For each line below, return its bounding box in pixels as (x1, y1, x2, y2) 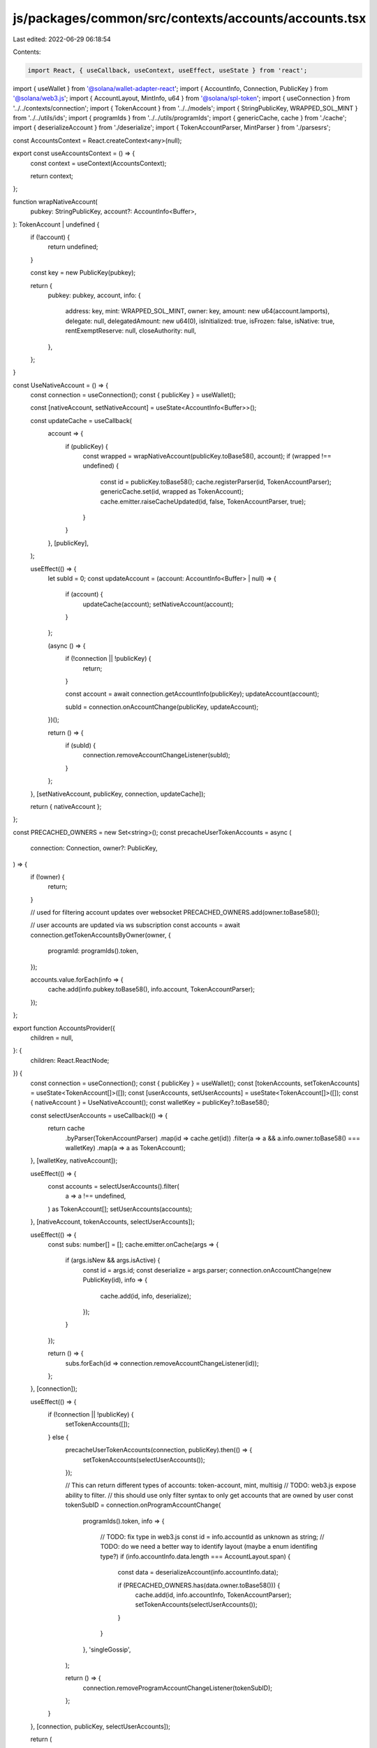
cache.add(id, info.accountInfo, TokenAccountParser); (135, 1591, 292, 1599)
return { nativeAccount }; (30, 802, 102, 810)
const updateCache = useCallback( (30, 416, 133, 424)
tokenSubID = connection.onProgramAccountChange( (65, 1500, 221, 1510)
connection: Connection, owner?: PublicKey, (30, 844, 158, 852)
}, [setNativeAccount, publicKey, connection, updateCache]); (30, 789, 206, 798)
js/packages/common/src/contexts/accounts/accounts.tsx (13, 10, 367, 26)
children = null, (30, 1033, 73, 1042)
